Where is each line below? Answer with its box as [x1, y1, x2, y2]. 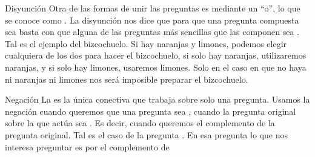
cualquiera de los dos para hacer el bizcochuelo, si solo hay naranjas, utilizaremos [5, 49, 307, 62]
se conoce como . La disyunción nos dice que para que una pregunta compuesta [5, 13, 299, 26]
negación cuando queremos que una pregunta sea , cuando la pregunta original [5, 104, 296, 117]
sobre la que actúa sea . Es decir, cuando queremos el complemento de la [5, 117, 275, 129]
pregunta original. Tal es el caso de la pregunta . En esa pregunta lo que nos [5, 128, 288, 141]
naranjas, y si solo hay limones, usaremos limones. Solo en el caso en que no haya [5, 60, 307, 73]
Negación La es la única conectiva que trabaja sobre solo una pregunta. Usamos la [5, 93, 310, 106]
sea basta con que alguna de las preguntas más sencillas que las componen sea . [5, 25, 299, 38]
